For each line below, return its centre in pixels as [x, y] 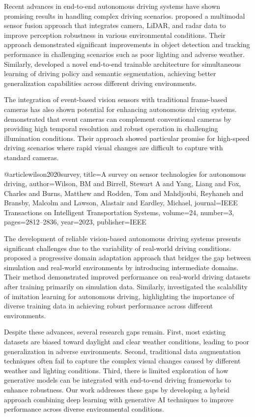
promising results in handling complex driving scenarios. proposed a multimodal [125, 15]
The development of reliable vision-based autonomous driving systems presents [123, 238]
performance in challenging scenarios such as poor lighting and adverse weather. [124, 54]
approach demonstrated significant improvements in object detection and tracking [127, 44]
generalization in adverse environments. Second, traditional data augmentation [122, 351]
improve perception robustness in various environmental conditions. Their [115, 35]
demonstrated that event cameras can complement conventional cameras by [118, 119]
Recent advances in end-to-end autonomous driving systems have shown [112, 6]
